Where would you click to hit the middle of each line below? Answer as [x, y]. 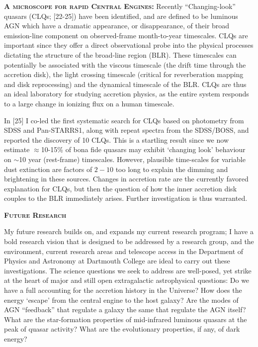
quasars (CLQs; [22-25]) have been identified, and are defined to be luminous [121, 16]
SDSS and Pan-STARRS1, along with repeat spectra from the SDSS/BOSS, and [127, 130]
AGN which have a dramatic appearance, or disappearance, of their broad [117, 26]
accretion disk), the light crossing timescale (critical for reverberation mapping [124, 74]
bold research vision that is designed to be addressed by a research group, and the [129, 241]
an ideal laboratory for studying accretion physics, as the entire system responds [127, 94]
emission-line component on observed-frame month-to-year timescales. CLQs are [126, 35]
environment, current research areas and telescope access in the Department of [124, 251]
